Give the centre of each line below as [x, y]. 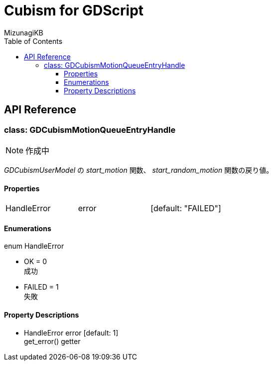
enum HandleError [34, 246]
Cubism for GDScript [74, 10]
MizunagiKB [24, 32]
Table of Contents [33, 41]
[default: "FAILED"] [186, 208]
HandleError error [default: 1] [71, 333]
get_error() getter [52, 341]
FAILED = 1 [41, 287]
